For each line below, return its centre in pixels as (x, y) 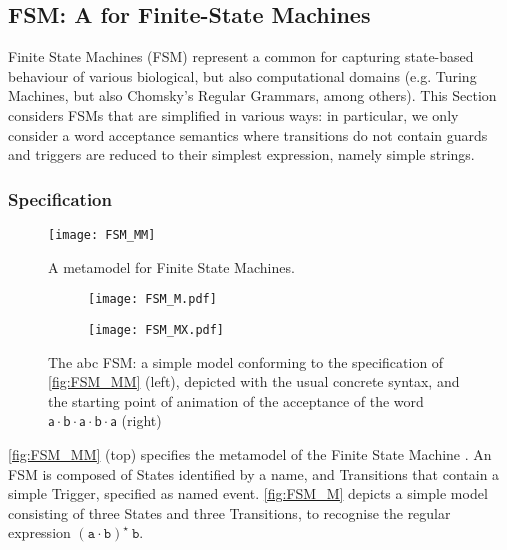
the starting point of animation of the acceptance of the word (236, 400)
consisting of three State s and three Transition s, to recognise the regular (229, 512)
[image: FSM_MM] (102, 234)
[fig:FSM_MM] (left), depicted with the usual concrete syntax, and (254, 381)
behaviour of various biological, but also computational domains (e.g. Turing (242, 75)
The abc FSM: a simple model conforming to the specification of (246, 361)
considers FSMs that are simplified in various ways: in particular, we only (233, 114)
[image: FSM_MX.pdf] (156, 329)
